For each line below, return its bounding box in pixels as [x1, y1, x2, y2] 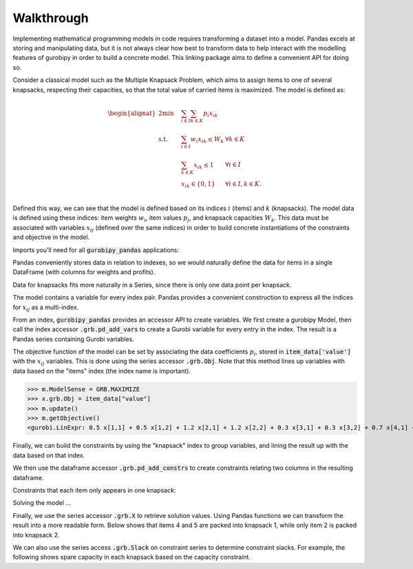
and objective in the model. [12, 233, 90, 241]
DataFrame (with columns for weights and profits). [12, 268, 156, 276]
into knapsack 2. [12, 530, 60, 539]
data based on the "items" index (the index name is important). [12, 366, 191, 375]
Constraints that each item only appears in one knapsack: [12, 486, 176, 494]
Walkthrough [12, 10, 89, 25]
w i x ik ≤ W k [190, 135, 224, 145]
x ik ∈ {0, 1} [181, 180, 216, 189]
